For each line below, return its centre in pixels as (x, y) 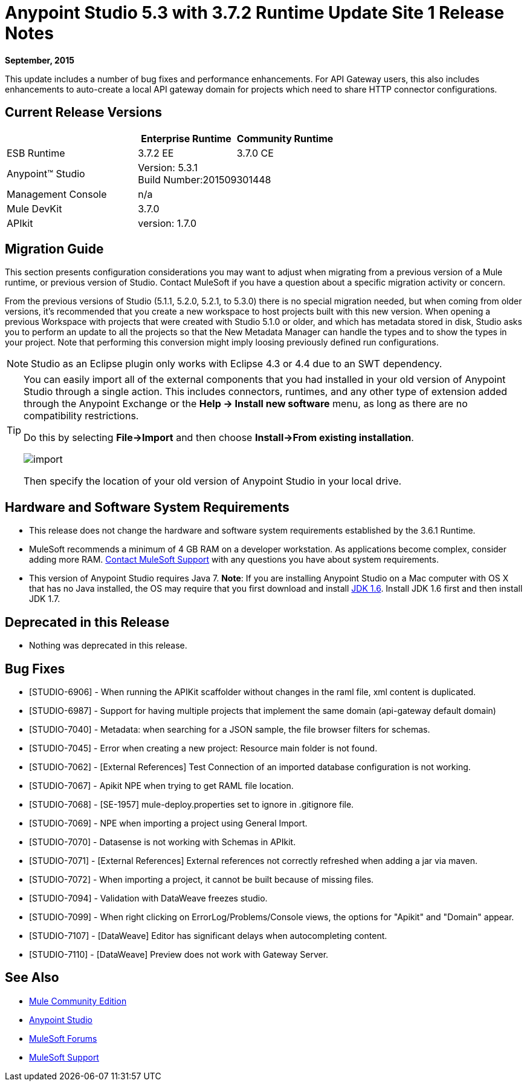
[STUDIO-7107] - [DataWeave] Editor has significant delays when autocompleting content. (208, 935)
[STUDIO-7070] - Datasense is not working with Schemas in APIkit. (163, 842)
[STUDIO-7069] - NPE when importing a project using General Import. (168, 823)
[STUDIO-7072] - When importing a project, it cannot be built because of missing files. (202, 879)
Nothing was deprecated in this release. (108, 646)
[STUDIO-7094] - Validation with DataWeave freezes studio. (148, 898)
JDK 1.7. (45, 599)
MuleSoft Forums (63, 1038)
